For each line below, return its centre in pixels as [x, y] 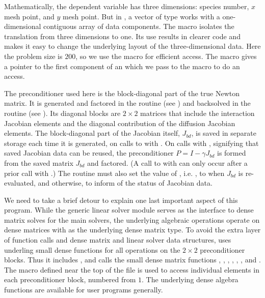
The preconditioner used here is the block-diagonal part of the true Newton [122, 93]
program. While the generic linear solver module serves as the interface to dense [129, 210]
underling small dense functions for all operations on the [92, 249]
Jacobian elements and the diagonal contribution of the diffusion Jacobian [120, 123]
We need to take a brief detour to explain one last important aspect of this [121, 200]
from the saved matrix [39, 162]
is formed [232, 153]
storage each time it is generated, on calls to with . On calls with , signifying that [131, 143]
